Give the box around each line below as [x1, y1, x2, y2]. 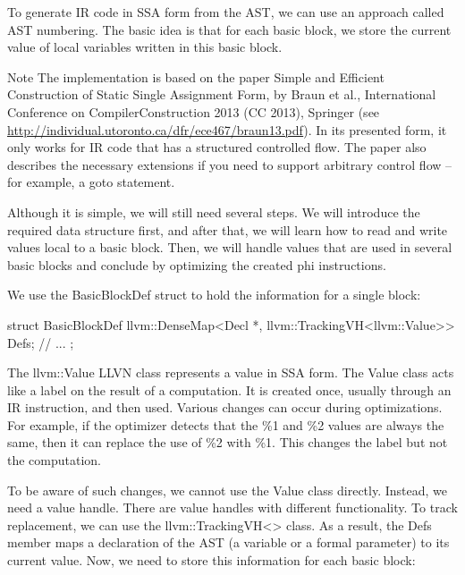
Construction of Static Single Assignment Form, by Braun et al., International [7, 85, 436, 104]
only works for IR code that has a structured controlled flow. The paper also [7, 138, 427, 156]
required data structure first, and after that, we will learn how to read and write [7, 220, 448, 239]
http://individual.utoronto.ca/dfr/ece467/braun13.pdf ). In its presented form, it [7, 120, 447, 139]
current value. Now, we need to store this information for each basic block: [7, 551, 416, 570]
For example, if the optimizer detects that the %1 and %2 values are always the [7, 415, 444, 434]
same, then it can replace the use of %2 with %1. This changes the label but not [7, 433, 448, 452]
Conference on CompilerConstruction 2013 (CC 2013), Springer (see [7, 102, 380, 121]
